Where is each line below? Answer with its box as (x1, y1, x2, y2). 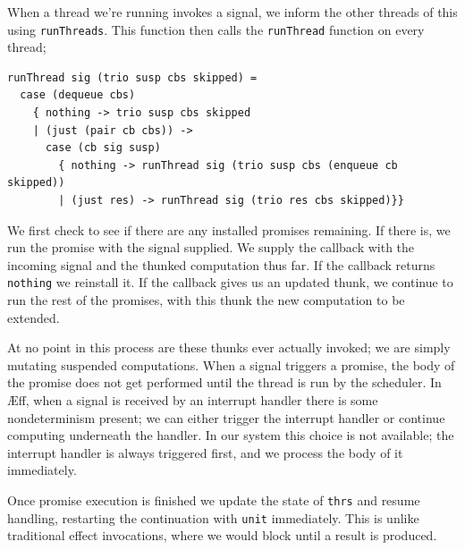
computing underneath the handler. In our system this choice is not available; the (7, 426, 454, 444)
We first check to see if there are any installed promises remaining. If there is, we (7, 220, 451, 239)
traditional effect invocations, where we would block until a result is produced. (7, 526, 437, 545)
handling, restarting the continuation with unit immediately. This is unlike (7, 508, 419, 527)
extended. (7, 308, 60, 326)
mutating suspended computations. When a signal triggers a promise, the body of (7, 355, 455, 374)
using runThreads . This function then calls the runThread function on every (7, 20, 425, 38)
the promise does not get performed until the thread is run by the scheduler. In (7, 373, 442, 392)
